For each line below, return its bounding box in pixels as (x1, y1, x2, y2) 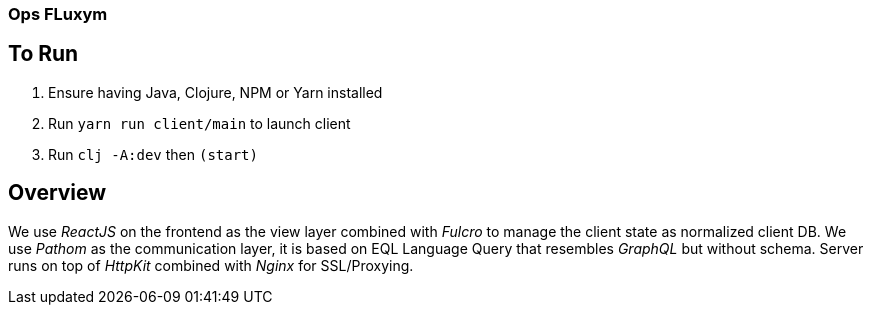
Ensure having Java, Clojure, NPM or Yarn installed (48, 83, 383, 101)
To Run (8, 41, 79, 67)
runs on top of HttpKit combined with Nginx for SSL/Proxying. (8, 256, 414, 274)
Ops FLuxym (8, 4, 108, 24)
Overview (8, 180, 107, 206)
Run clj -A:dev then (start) (48, 145, 258, 163)
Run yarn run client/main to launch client (48, 114, 351, 132)
